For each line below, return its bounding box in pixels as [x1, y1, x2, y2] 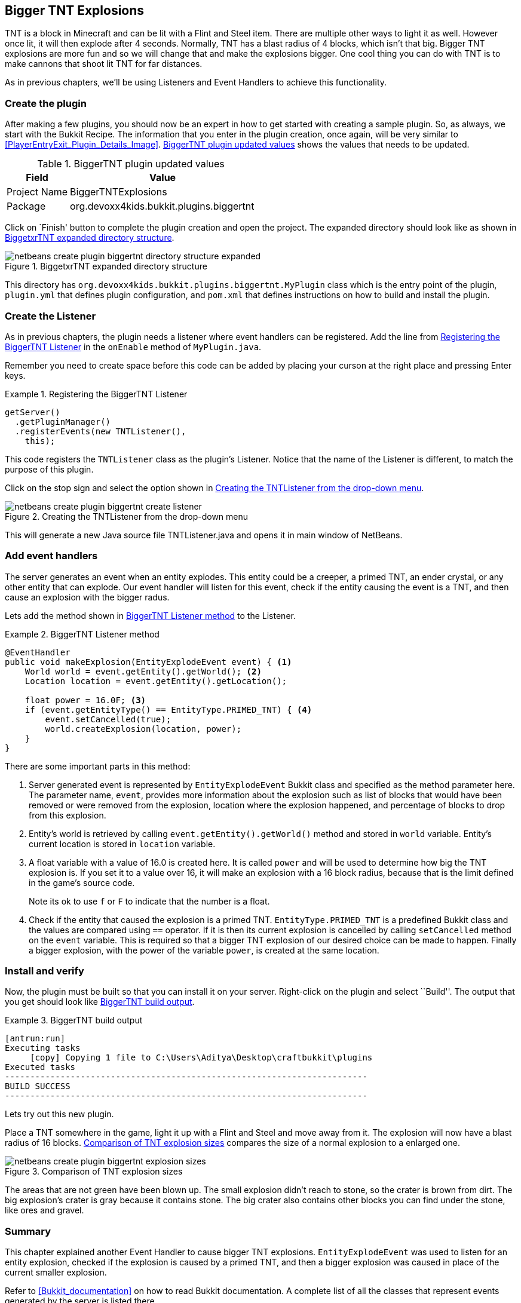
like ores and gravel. [5, 1205, 84, 1216]
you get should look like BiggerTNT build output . [5, 997, 195, 1007]
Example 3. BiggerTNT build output [5, 1015, 143, 1026]
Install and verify [5, 965, 84, 977]
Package [7, 200, 46, 213]
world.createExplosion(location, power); [45, 723, 242, 734]
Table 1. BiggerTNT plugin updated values [37, 158, 225, 170]
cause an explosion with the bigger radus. [5, 591, 170, 602]
